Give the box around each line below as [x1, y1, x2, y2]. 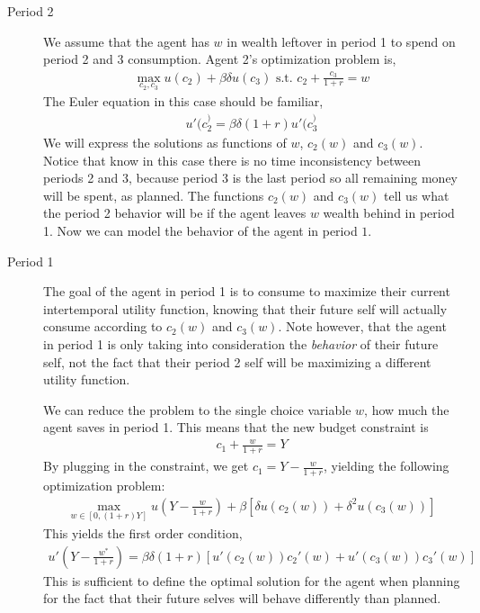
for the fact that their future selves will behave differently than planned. [43, 589, 441, 608]
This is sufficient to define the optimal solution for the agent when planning [43, 571, 460, 590]
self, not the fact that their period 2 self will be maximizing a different [43, 352, 431, 371]
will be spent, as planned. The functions [43, 185, 264, 204]
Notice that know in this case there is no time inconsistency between [43, 150, 421, 169]
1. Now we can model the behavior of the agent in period [43, 221, 358, 239]
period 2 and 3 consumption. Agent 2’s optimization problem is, [43, 50, 396, 68]
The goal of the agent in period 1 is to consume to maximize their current [43, 282, 450, 301]
